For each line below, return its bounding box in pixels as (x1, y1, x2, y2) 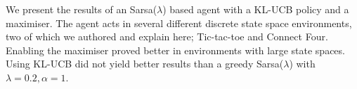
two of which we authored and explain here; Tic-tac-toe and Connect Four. (6, 29, 328, 44)
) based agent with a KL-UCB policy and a (162, 2, 349, 16)
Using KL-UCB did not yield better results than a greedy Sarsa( (6, 56, 284, 71)
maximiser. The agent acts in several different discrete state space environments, (6, 15, 352, 30)
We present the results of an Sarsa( (6, 2, 157, 16)
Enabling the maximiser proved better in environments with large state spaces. (6, 42, 345, 57)
